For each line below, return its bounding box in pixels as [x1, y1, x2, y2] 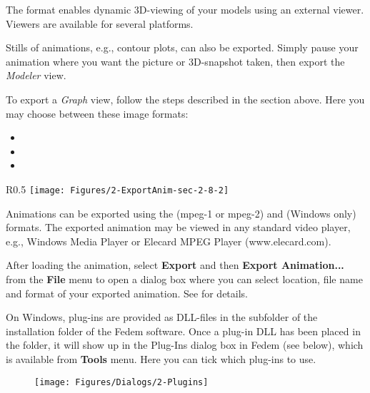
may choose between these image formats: [6, 106, 189, 121]
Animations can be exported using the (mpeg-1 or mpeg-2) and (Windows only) [6, 205, 356, 220]
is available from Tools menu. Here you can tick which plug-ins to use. [6, 351, 316, 366]
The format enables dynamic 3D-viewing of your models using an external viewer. [6, 2, 364, 16]
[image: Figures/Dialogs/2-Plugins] [34, 377, 209, 387]
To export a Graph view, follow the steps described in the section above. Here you [6, 91, 365, 106]
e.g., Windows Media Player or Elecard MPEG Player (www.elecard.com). [6, 233, 331, 248]
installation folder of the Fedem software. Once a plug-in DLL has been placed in [6, 323, 361, 338]
